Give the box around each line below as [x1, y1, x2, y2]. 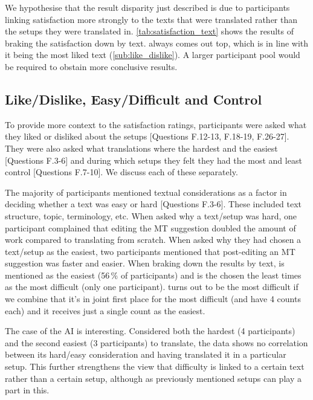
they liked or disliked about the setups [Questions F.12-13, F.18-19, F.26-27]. [5, 130, 289, 143]
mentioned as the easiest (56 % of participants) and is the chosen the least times [5, 268, 302, 281]
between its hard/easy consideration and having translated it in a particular [5, 348, 286, 361]
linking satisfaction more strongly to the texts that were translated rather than [5, 13, 298, 25]
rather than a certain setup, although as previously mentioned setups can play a [5, 372, 302, 384]
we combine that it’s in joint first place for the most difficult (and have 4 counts [5, 292, 301, 305]
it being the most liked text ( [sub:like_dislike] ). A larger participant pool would [5, 48, 300, 61]
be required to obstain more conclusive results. [5, 60, 178, 73]
